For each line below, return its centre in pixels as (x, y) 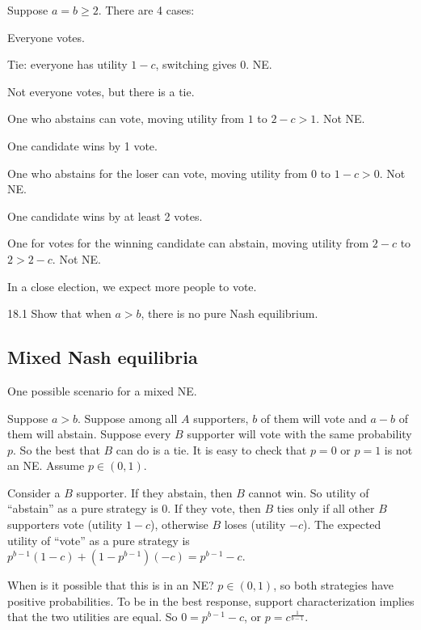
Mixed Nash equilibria (103, 357)
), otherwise (179, 524)
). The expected (342, 524)
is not (398, 449)
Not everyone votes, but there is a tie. (101, 91)
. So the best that (57, 449)
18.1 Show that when (59, 313)
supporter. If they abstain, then (154, 492)
